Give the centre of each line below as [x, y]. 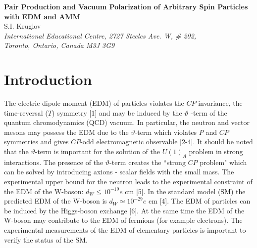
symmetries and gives [36, 142]
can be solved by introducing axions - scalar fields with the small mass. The [119, 172]
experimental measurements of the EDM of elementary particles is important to [125, 230]
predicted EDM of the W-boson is [55, 201]
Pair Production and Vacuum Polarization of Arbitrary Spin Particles [126, 6]
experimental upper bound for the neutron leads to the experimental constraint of [128, 182]
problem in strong [216, 151]
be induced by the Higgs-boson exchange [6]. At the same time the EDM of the [124, 210]
